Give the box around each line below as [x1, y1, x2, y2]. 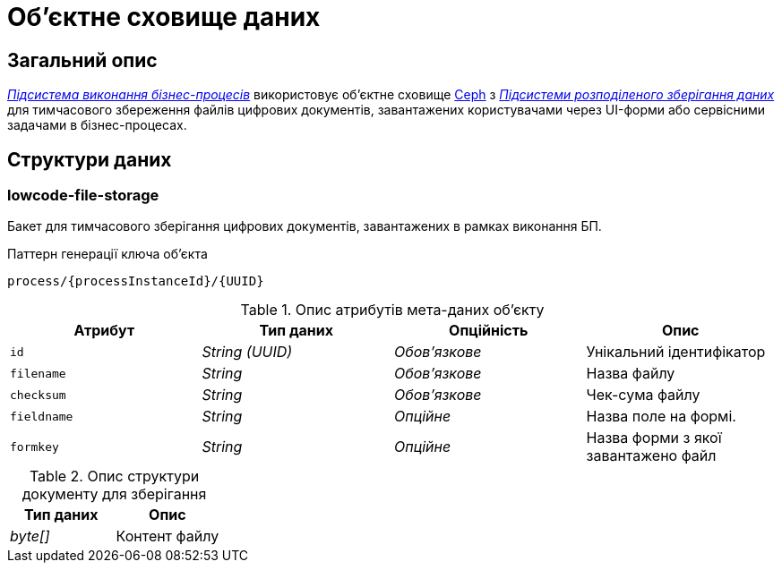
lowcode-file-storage [7, 186, 159, 205]
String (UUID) [202, 343, 293, 362]
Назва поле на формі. [586, 407, 736, 426]
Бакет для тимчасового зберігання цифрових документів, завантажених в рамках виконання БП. [7, 218, 602, 234]
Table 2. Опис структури [29, 467, 200, 486]
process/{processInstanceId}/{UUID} [7, 274, 264, 289]
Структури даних [7, 148, 172, 171]
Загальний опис [7, 48, 158, 72]
